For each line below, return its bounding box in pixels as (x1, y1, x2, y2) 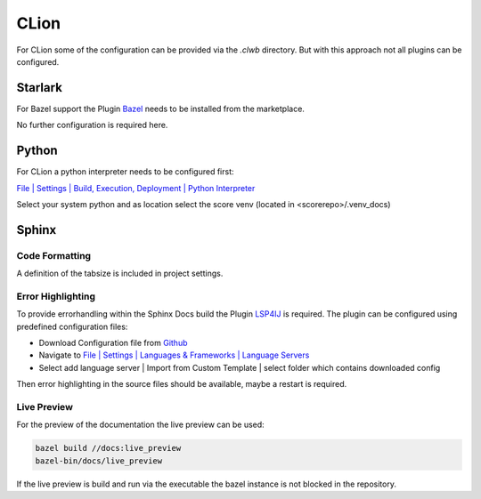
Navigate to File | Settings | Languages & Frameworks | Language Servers (38, 350, 310, 360)
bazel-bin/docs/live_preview (35, 455, 163, 466)
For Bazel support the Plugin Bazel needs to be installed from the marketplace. (16, 103, 305, 114)
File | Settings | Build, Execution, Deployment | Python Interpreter (16, 182, 256, 193)
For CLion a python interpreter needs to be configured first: (16, 166, 235, 177)
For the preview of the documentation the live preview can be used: (16, 419, 265, 431)
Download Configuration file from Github (38, 338, 188, 348)
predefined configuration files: (16, 321, 128, 332)
